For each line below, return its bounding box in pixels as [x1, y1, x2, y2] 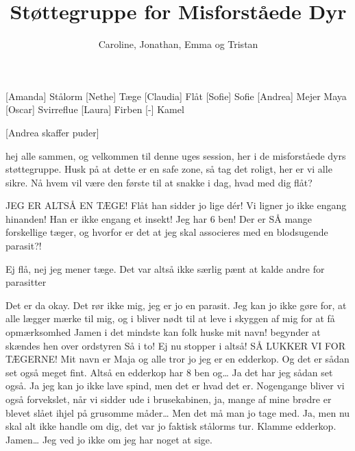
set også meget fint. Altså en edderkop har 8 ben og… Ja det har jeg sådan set [5, 365, 333, 379]
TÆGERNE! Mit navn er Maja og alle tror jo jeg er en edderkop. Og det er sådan [5, 352, 350, 366]
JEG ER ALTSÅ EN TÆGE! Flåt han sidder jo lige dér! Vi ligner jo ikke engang [5, 198, 347, 212]
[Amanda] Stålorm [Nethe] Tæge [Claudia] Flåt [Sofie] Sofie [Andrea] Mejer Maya [5, 88, 347, 103]
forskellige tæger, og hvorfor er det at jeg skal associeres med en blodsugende [5, 225, 328, 239]
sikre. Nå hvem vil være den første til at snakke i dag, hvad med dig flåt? [5, 175, 313, 189]
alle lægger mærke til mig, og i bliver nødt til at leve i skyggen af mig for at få [5, 311, 335, 326]
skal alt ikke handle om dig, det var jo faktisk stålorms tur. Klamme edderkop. [5, 419, 336, 433]
